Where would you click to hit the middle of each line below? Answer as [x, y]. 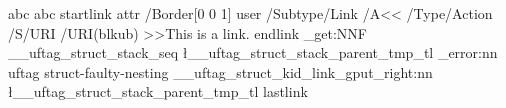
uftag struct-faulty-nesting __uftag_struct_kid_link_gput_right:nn [220, 71]
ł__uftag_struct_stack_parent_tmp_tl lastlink [158, 91]
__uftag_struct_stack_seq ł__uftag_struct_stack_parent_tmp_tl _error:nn [253, 52]
